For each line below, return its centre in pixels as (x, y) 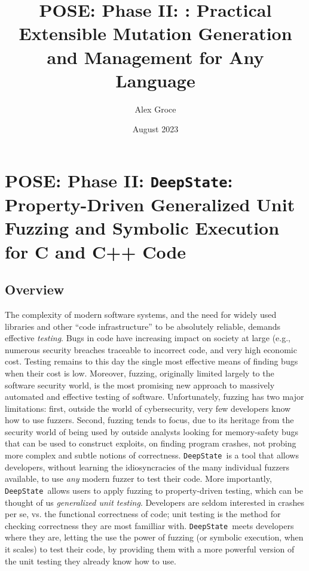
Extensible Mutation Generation (155, 33)
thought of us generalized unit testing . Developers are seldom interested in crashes (154, 502)
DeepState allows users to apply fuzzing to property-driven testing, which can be (154, 490)
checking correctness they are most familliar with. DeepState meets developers (149, 525)
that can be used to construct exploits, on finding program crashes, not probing (151, 443)
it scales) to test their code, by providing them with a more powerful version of (150, 549)
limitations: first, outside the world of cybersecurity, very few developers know (148, 408)
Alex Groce (155, 109)
